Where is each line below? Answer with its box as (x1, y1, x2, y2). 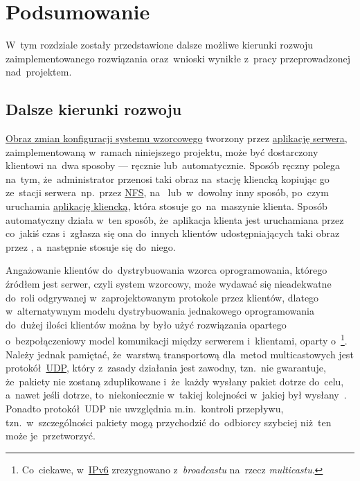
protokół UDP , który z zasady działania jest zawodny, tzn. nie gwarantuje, (6, 360, 326, 375)
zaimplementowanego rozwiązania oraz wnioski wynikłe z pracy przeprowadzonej (6, 51, 351, 65)
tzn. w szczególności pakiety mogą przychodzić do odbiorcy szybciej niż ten (6, 414, 332, 429)
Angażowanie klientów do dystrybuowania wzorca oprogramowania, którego (6, 263, 327, 277)
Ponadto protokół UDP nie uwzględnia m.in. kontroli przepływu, (6, 401, 284, 416)
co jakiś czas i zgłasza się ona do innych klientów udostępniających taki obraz (6, 226, 340, 240)
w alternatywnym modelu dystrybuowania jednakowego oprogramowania (6, 304, 314, 318)
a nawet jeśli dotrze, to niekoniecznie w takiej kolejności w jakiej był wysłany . (6, 387, 347, 402)
